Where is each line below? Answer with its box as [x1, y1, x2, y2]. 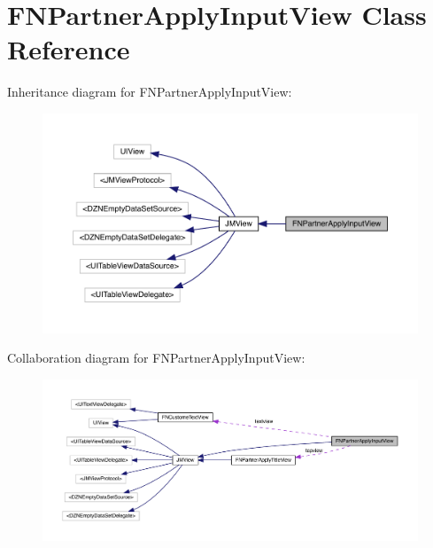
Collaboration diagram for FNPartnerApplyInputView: [7, 348, 305, 367]
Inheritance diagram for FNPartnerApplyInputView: [7, 82, 292, 101]
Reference [7, 31, 130, 67]
